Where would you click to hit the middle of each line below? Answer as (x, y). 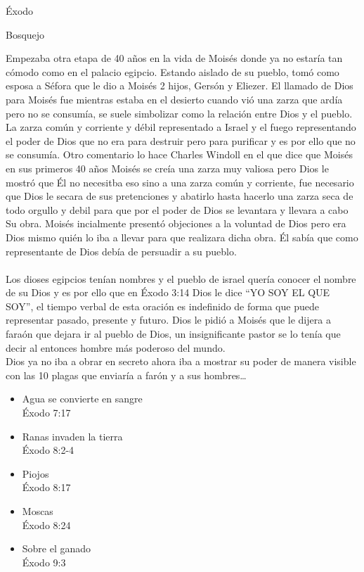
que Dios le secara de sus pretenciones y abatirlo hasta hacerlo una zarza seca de (180, 196)
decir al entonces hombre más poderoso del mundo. (116, 347)
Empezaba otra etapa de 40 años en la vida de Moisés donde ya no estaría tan (174, 58)
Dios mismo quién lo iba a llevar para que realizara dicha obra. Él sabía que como (182, 237)
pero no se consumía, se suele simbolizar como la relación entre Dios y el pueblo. (179, 113)
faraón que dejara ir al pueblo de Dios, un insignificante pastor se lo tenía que (173, 334)
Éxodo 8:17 (46, 487)
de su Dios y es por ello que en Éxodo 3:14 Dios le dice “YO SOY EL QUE (168, 292)
